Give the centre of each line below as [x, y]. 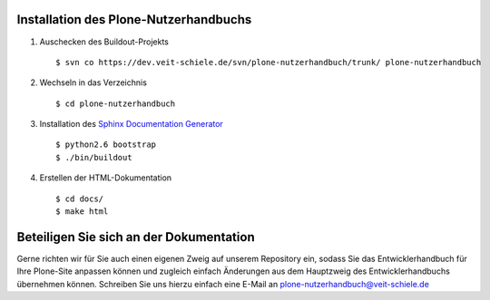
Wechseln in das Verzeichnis [93, 82]
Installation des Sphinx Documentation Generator [132, 124]
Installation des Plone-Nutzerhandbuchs [134, 19]
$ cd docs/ [80, 198]
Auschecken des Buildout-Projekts [104, 42]
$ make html [82, 212]
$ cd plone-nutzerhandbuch [116, 103]
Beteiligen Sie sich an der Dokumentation [136, 237]
